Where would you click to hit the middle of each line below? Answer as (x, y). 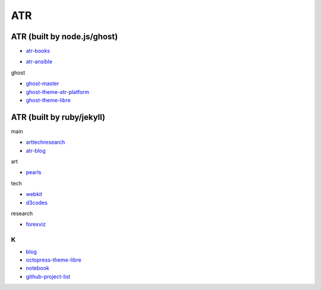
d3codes (37, 203)
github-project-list (48, 276)
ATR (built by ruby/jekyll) (58, 117)
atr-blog (36, 150)
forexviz (36, 224)
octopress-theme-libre (53, 260)
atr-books (38, 51)
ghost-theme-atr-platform (57, 92)
